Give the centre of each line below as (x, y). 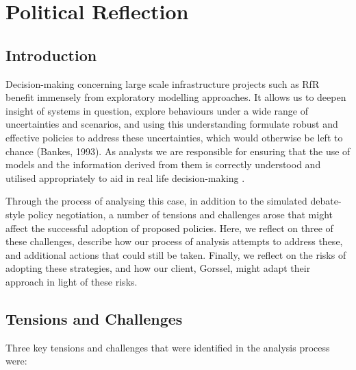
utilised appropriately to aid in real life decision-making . (125, 177)
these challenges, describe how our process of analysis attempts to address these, (174, 241)
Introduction (51, 55)
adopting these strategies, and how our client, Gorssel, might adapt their (158, 268)
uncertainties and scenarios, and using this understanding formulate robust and (172, 124)
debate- (326, 201)
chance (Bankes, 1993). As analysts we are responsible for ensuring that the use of (178, 151)
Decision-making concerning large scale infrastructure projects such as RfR (163, 83)
